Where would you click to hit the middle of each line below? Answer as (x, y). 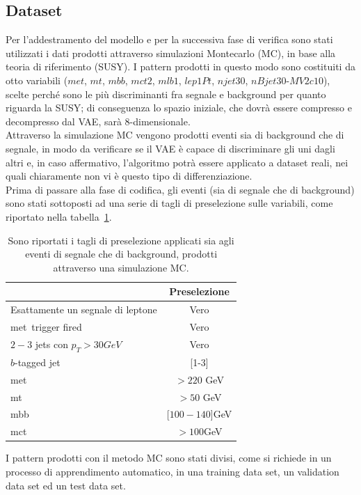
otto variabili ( (37, 80)
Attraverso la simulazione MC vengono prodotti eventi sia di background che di (175, 135)
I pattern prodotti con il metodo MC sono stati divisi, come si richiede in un (169, 458)
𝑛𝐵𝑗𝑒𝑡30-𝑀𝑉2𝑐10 (287, 81)
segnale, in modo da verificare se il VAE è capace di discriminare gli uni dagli (170, 148)
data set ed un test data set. (66, 485)
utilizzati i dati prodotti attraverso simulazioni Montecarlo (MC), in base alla (171, 53)
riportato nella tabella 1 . (59, 216)
